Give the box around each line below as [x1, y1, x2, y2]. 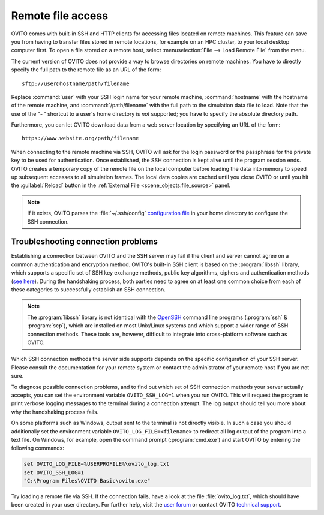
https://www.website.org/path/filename [22, 135, 139, 142]
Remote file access [11, 9, 108, 22]
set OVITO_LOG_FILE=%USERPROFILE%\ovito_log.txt [23, 460, 170, 468]
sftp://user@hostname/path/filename [22, 80, 130, 87]
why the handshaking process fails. [11, 408, 99, 415]
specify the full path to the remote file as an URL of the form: [11, 66, 161, 73]
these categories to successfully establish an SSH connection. [11, 286, 166, 293]
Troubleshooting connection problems [11, 237, 158, 247]
